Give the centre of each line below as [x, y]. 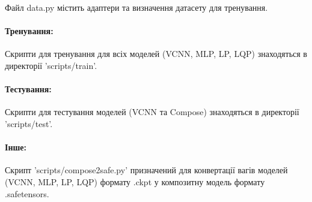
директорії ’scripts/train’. [51, 65]
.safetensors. [27, 193]
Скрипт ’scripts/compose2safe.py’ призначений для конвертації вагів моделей [146, 170]
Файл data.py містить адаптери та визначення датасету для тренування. [136, 7]
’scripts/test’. [29, 123]
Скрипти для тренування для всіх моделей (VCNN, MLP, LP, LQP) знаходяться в [156, 54]
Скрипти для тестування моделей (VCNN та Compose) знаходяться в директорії [152, 112]
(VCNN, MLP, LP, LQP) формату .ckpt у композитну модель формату [135, 181]
